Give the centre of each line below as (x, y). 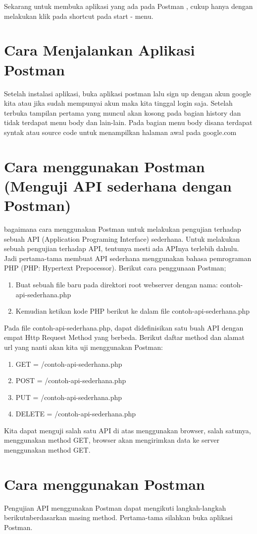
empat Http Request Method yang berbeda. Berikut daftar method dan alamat (124, 337)
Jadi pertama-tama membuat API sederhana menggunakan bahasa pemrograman (128, 258)
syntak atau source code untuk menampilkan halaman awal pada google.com (120, 132)
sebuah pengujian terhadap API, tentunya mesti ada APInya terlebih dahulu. (122, 248)
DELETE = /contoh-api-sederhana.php (76, 414)
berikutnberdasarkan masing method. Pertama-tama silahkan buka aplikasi (118, 517)
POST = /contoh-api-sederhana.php (71, 380)
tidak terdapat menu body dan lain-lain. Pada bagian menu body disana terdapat (128, 122)
